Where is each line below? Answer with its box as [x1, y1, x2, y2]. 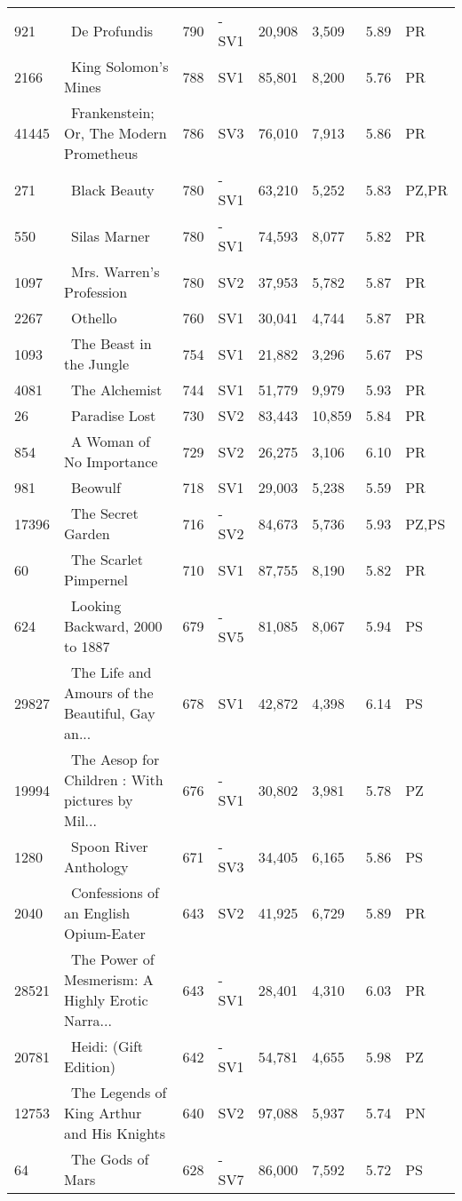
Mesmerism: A [64, 969, 154, 990]
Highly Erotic [64, 990, 148, 1010]
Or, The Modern [64, 123, 167, 143]
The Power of [71, 949, 155, 969]
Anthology [64, 856, 129, 877]
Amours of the [64, 682, 154, 703]
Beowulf [71, 477, 121, 497]
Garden [64, 523, 110, 544]
